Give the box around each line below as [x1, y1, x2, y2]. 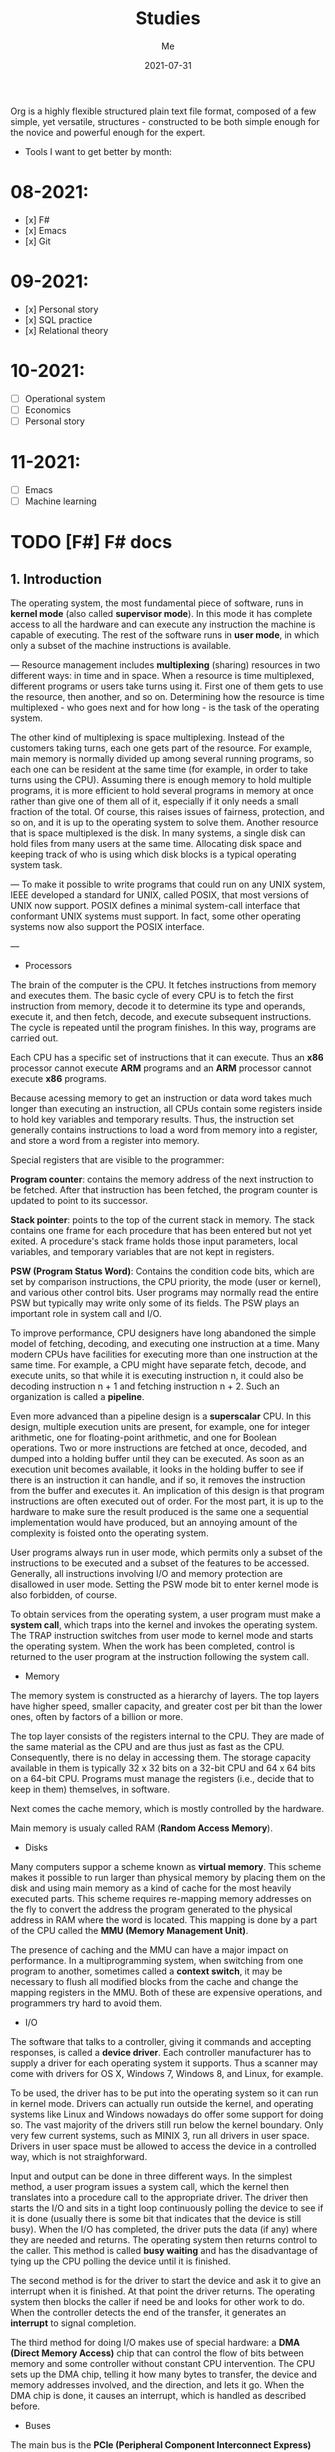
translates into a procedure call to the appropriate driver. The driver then [10, 2192, 309, 2203]
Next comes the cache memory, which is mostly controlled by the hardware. [10, 1803, 325, 1814]
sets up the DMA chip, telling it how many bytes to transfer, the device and [10, 2368, 318, 2380]
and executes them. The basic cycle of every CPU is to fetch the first [10, 990, 294, 1001]
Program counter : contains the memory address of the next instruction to [10, 1173, 314, 1185]
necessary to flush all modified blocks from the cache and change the [10, 1976, 299, 1987]
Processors [24, 960, 73, 971]
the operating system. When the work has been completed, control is [10, 1640, 295, 1652]
